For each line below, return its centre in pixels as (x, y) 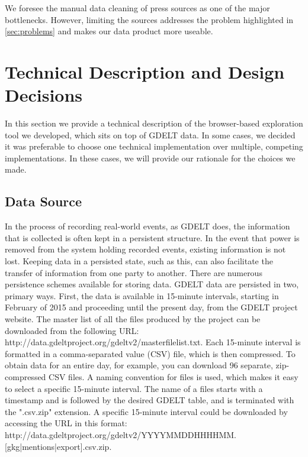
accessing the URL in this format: (66, 423)
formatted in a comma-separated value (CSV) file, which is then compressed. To (150, 353)
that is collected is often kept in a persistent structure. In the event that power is (152, 237)
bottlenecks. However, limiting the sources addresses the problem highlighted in (149, 19)
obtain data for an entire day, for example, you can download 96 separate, (139, 365)
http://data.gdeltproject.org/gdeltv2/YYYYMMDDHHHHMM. (121, 434)
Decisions (44, 95)
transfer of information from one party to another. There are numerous (134, 272)
